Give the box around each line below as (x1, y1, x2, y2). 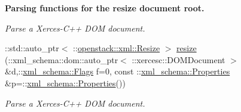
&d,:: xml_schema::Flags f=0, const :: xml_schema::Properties (5, 65, 230, 77)
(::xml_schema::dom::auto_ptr (5, 53, 118, 66)
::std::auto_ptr (5, 42, 59, 54)
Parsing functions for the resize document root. (5, 2, 205, 14)
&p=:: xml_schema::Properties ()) (5, 76, 126, 89)
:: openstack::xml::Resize (73, 42, 160, 54)
